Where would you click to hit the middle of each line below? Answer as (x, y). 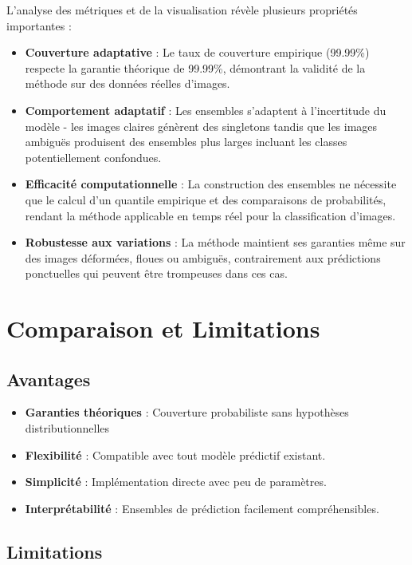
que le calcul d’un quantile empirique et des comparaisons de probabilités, (206, 199)
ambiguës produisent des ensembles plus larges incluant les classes (186, 142)
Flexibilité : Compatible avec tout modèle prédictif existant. (175, 454)
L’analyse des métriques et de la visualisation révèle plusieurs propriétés (182, 10)
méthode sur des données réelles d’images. (128, 83)
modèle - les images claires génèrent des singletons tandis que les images (201, 126)
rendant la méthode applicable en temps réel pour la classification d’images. (210, 215)
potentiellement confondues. (93, 157)
